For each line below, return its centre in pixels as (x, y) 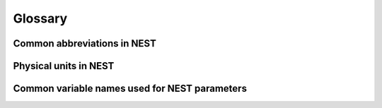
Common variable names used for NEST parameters (130, 89)
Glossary (40, 18)
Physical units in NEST (64, 66)
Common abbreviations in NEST (85, 43)
